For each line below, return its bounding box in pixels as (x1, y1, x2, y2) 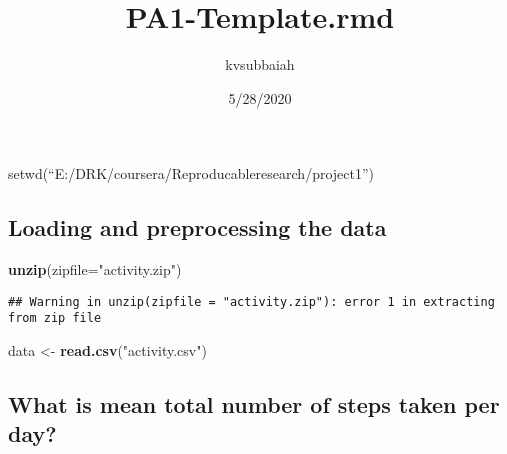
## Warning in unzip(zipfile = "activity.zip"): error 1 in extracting (8, 294, 495, 309)
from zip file (8, 311, 102, 326)
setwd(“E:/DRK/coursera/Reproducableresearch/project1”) (8, 163, 375, 184)
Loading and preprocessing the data (8, 212, 387, 243)
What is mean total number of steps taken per (8, 389, 500, 419)
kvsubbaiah (225, 54, 295, 75)
